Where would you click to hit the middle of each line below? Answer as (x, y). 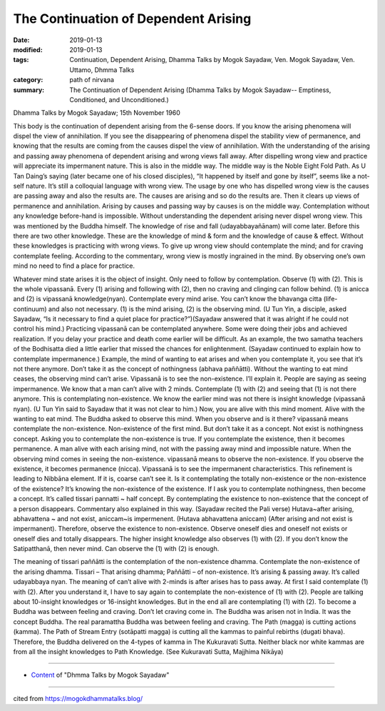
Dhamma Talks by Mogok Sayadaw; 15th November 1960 (97, 113)
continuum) (30, 309)
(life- (330, 299)
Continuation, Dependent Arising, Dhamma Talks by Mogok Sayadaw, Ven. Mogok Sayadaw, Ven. (212, 60)
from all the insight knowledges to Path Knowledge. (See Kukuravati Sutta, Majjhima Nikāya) (148, 651)
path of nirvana (92, 80)
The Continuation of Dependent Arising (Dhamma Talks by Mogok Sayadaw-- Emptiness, (200, 90)
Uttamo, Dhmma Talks (102, 70)
